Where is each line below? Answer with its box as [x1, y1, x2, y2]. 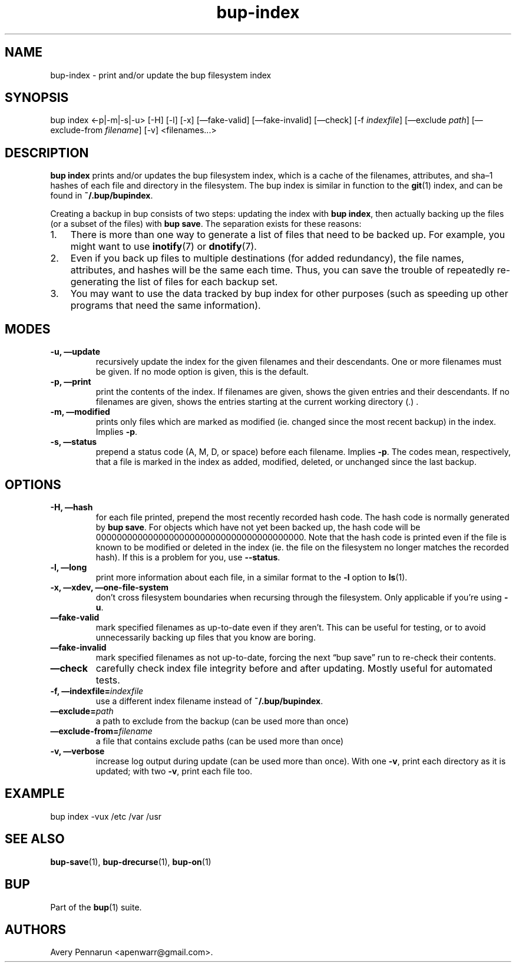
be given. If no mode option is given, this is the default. [95, 367, 309, 377]
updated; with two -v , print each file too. [95, 765, 253, 776]
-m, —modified [50, 407, 110, 417]
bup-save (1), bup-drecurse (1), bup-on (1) [50, 856, 211, 867]
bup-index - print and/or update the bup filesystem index [50, 70, 272, 80]
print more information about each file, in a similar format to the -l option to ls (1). [95, 572, 408, 582]
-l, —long [50, 562, 87, 572]
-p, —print [50, 377, 91, 387]
